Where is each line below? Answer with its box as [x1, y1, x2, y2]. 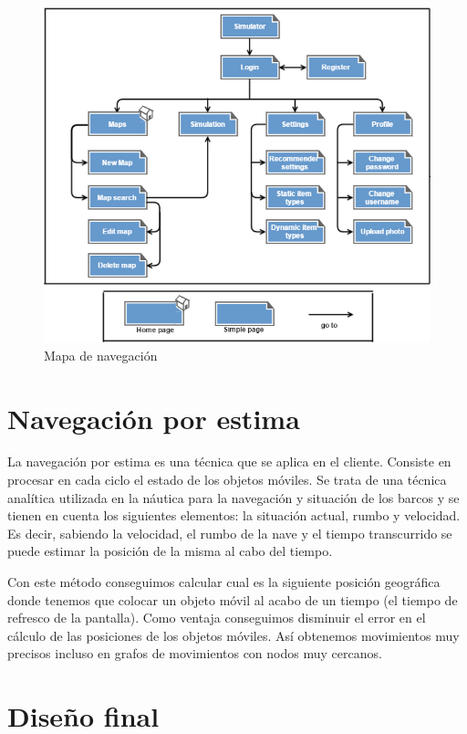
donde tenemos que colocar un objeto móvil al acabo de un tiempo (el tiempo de [7, 590, 458, 609]
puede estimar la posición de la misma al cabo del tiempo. [7, 541, 333, 561]
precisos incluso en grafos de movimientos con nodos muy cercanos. [7, 644, 382, 663]
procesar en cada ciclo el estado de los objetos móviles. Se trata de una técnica [7, 470, 447, 489]
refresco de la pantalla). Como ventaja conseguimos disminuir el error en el [7, 608, 426, 627]
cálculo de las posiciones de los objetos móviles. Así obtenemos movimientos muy [7, 625, 460, 645]
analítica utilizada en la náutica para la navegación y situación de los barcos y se [7, 488, 460, 507]
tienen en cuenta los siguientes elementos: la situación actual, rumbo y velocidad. [7, 506, 461, 525]
